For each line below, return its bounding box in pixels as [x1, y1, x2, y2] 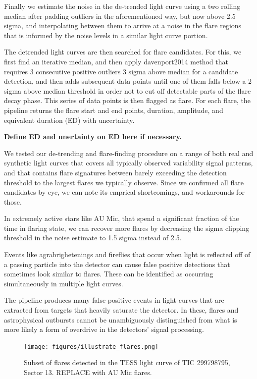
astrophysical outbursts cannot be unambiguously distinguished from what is [4, 314, 237, 325]
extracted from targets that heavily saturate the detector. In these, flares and [4, 305, 239, 315]
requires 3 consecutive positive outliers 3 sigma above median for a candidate [4, 66, 238, 76]
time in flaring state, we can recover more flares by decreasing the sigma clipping [4, 222, 250, 233]
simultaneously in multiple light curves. [4, 278, 123, 288]
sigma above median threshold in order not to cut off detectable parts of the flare [4, 85, 251, 96]
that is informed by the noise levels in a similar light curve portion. [4, 30, 208, 40]
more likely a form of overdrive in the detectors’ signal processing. [4, 324, 204, 334]
